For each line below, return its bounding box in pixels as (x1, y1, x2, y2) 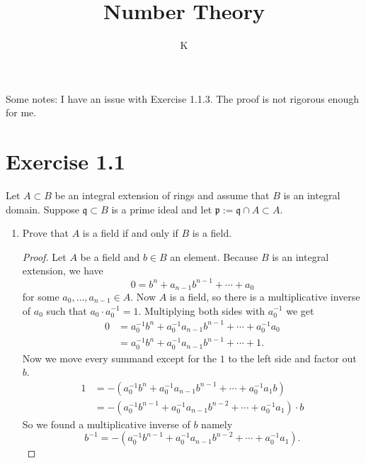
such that (46, 303, 87, 318)
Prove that (22, 225, 69, 240)
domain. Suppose (6, 201, 79, 216)
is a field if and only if (82, 225, 178, 240)
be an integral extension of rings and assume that (55, 188, 270, 203)
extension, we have (22, 263, 103, 278)
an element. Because (170, 249, 258, 264)
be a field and (80, 249, 140, 264)
